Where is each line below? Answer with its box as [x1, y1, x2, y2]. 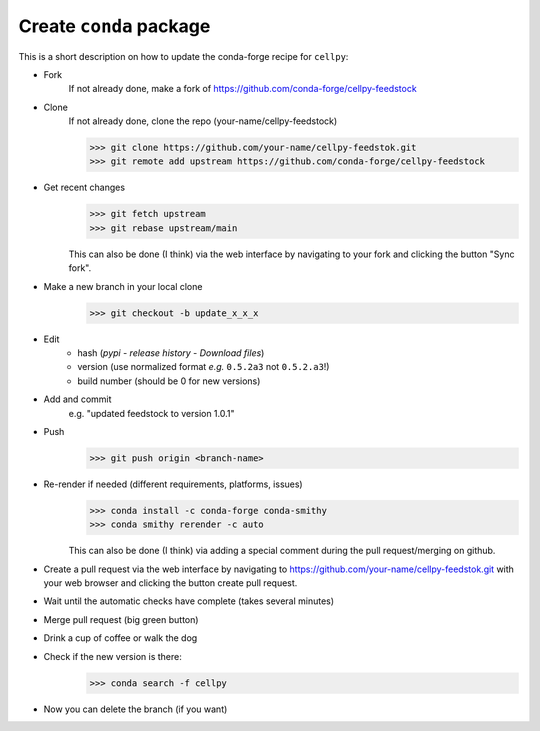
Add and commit [43, 393, 112, 405]
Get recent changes [43, 181, 125, 194]
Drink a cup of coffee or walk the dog [43, 632, 198, 644]
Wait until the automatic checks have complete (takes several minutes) [43, 595, 335, 607]
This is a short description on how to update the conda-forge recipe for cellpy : [18, 50, 349, 62]
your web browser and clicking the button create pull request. [43, 577, 298, 589]
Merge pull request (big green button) [43, 613, 199, 625]
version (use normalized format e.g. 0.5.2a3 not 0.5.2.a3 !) [77, 361, 330, 373]
